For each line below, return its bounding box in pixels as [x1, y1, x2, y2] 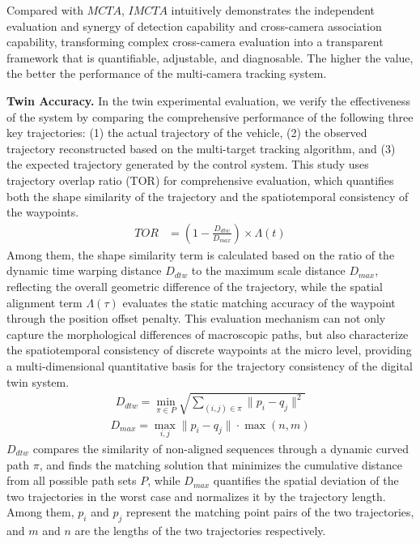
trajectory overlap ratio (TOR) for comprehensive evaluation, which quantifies [6, 171, 394, 188]
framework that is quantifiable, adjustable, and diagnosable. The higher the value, [6, 49, 414, 66]
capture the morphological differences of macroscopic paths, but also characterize [6, 325, 409, 342]
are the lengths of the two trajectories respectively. [74, 522, 326, 539]
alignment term [6, 293, 83, 311]
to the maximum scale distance [191, 262, 346, 279]
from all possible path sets [6, 472, 137, 489]
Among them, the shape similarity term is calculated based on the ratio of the [6, 246, 395, 263]
